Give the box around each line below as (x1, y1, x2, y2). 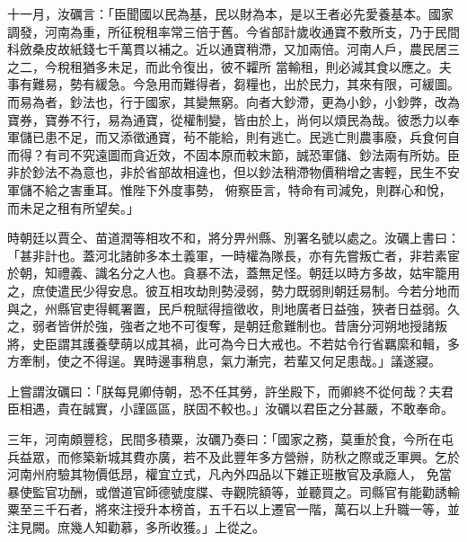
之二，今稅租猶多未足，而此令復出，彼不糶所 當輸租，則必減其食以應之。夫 (7, 57, 452, 76)
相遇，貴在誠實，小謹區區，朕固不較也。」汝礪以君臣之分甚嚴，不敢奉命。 (19, 399, 454, 418)
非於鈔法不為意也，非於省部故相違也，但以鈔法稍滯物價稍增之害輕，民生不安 (7, 163, 460, 182)
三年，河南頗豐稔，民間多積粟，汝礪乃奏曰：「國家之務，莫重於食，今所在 (7, 430, 441, 449)
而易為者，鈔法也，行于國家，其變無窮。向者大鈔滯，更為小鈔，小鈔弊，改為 (7, 92, 460, 111)
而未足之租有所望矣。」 (7, 198, 139, 217)
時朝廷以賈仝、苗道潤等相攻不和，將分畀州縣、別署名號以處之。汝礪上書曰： (7, 228, 460, 247)
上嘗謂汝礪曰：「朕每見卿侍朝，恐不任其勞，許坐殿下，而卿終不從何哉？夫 (7, 381, 441, 400)
